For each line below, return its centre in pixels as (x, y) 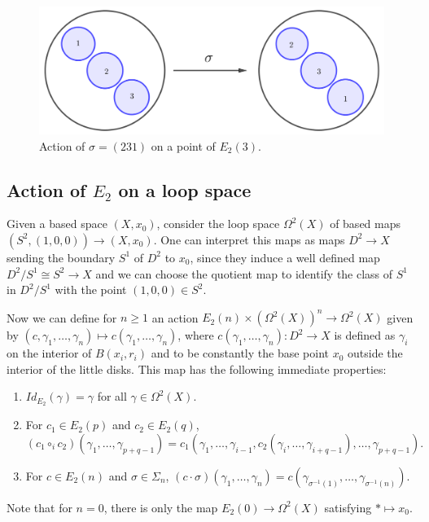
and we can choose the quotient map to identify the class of (244, 273)
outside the (375, 353)
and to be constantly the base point (240, 353)
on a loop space (185, 189)
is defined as (365, 335)
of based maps (366, 224)
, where (196, 335)
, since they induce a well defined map (285, 257)
